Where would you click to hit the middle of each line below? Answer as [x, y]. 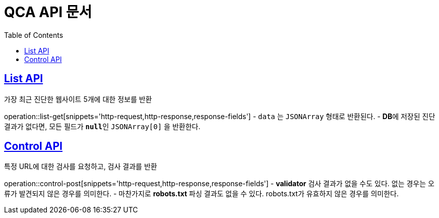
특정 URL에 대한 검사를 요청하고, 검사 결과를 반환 [81, 167]
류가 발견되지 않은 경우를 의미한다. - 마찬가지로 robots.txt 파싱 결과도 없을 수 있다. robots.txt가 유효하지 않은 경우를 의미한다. [202, 194]
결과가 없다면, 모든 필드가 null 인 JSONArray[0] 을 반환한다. [102, 126]
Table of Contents [34, 35]
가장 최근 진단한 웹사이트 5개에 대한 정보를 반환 [78, 99]
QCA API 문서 [48, 12]
